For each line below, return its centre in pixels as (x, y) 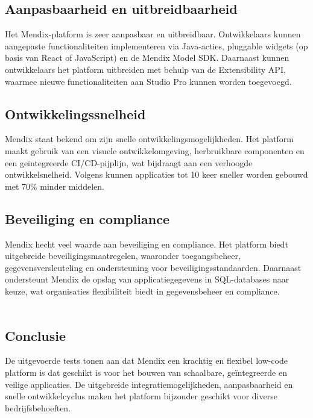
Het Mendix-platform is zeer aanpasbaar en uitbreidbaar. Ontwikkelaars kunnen (153, 34)
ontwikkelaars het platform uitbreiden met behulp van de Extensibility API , (145, 69)
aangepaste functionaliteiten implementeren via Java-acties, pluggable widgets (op (156, 45)
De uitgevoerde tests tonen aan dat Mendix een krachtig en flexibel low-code (147, 360)
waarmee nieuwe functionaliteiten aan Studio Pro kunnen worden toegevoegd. (148, 81)
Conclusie (36, 335)
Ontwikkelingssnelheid (75, 114)
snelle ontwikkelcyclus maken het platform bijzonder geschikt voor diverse (141, 396)
